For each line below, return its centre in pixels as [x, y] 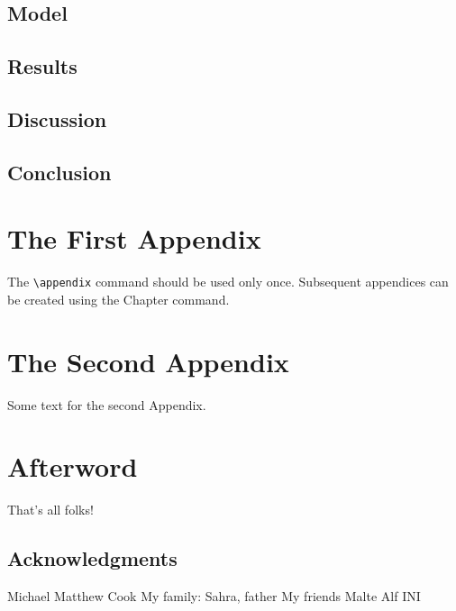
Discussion [57, 119]
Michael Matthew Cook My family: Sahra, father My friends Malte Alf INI [214, 596]
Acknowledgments [92, 558]
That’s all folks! [50, 510]
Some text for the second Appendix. [107, 404]
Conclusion [59, 172]
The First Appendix [134, 238]
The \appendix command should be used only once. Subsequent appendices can [228, 282]
